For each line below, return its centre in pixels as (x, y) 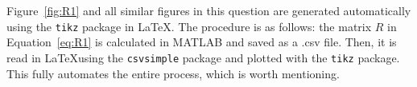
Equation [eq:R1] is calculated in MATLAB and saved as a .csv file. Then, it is (202, 42)
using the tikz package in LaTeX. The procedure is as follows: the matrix (189, 26)
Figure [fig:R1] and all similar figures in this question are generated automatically (209, 10)
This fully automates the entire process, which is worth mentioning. (173, 73)
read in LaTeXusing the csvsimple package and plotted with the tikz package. (203, 57)
